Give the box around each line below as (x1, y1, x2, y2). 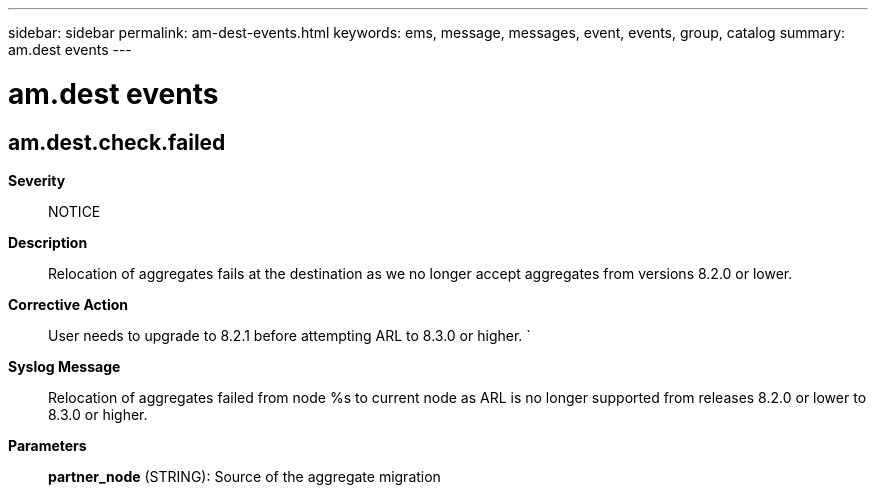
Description (8, 233, 88, 251)
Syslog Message (8, 357, 121, 375)
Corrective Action (8, 295, 128, 313)
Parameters (8, 436, 87, 454)
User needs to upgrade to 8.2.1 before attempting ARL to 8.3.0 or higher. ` (48, 326, 531, 344)
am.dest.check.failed (8, 129, 226, 155)
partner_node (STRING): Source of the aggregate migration (48, 467, 441, 485)
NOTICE (48, 202, 101, 220)
